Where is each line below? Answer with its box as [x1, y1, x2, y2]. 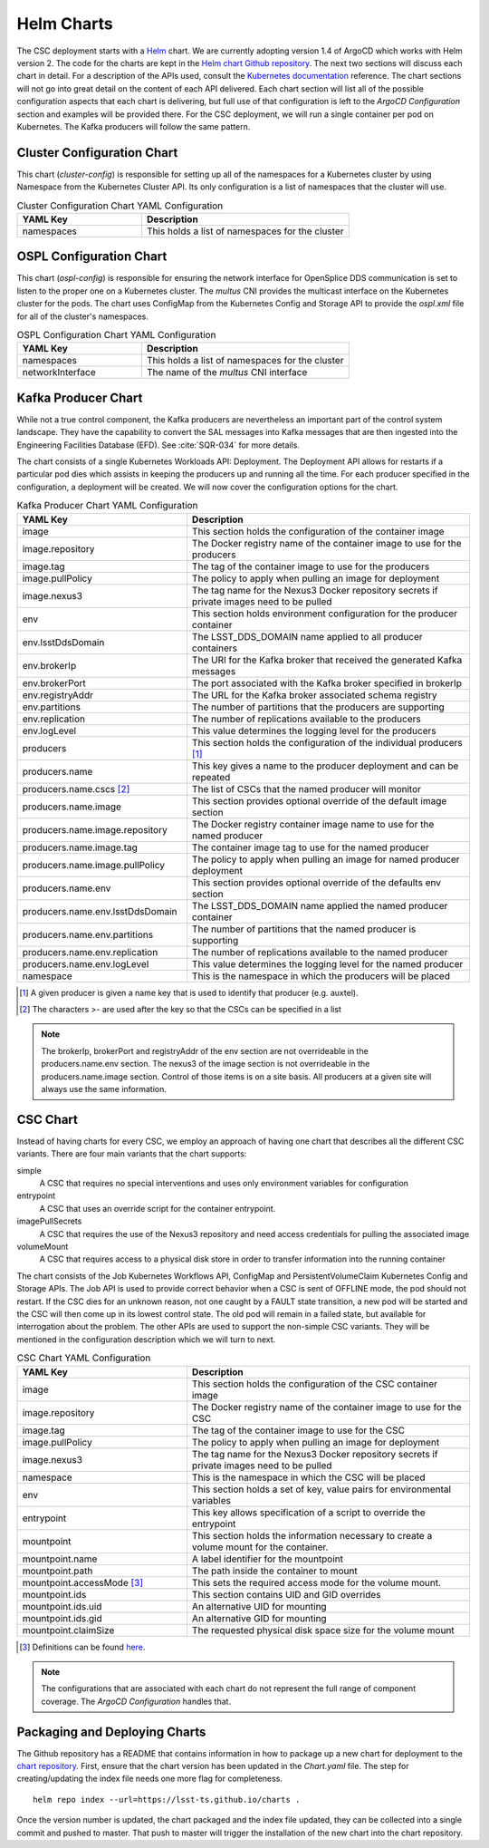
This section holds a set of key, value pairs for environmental [191, 1483, 452, 1495]
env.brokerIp [22, 659, 77, 672]
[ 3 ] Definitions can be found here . [19, 1641, 146, 1652]
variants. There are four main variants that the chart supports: [16, 1148, 247, 1159]
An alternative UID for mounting [191, 1600, 327, 1612]
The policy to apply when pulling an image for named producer [191, 853, 461, 866]
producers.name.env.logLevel [22, 957, 149, 970]
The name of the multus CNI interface [146, 366, 308, 379]
